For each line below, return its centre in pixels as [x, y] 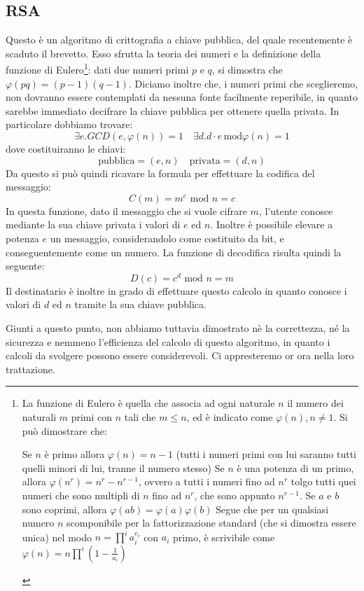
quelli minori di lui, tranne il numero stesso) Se [123, 467]
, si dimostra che [247, 70]
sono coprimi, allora [64, 509]
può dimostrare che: [64, 430]
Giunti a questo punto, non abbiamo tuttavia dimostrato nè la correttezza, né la [178, 328]
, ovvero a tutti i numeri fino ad [206, 481]
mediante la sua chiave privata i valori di [93, 224]
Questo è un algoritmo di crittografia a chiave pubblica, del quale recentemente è [179, 40]
